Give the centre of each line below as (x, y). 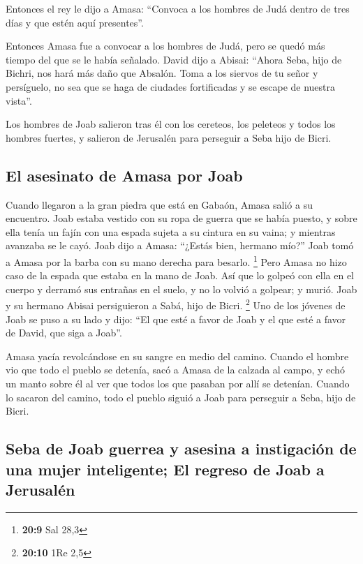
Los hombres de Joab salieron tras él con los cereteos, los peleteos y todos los (171, 124)
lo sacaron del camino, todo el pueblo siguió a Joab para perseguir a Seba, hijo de (181, 397)
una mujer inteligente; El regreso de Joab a (165, 469)
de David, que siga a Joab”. (64, 333)
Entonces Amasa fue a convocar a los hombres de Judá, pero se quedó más (165, 46)
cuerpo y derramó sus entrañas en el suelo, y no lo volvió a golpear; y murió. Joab (181, 289)
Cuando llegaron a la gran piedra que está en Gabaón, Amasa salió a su (159, 204)
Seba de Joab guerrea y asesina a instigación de (181, 448)
